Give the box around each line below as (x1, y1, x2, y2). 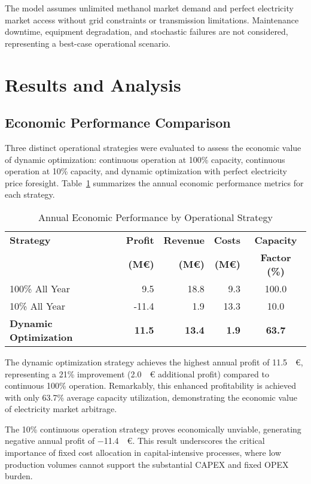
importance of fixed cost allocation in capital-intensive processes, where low (5, 446, 282, 459)
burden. (5, 470, 33, 482)
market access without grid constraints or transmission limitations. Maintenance (5, 13, 299, 26)
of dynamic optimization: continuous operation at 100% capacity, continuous (5, 153, 285, 165)
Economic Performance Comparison (5, 113, 231, 132)
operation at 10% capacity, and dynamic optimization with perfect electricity (5, 165, 287, 177)
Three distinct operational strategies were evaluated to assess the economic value (5, 141, 301, 153)
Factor (260, 250, 291, 264)
